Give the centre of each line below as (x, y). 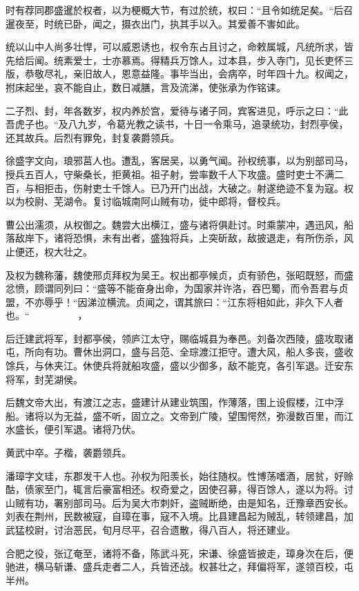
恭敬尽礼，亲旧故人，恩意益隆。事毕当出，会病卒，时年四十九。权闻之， (189, 74)
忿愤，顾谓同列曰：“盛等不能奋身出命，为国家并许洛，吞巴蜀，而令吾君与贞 (177, 288)
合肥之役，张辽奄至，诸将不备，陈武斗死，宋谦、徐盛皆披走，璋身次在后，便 (179, 553)
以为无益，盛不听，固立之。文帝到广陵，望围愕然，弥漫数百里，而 (194, 415)
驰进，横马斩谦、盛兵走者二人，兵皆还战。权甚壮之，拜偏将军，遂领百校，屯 (179, 566)
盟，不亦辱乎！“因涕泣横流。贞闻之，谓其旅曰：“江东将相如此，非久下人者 (175, 301)
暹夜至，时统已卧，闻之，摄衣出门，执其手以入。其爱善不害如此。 (155, 23)
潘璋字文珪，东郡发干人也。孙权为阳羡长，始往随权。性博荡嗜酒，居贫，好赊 (179, 475)
